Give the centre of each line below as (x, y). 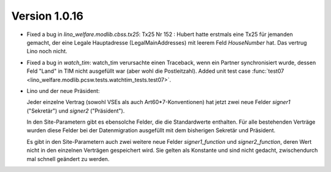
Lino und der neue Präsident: (63, 91)
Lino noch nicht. (47, 51)
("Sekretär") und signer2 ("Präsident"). (76, 111)
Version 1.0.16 (48, 16)
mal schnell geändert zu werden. (68, 159)
